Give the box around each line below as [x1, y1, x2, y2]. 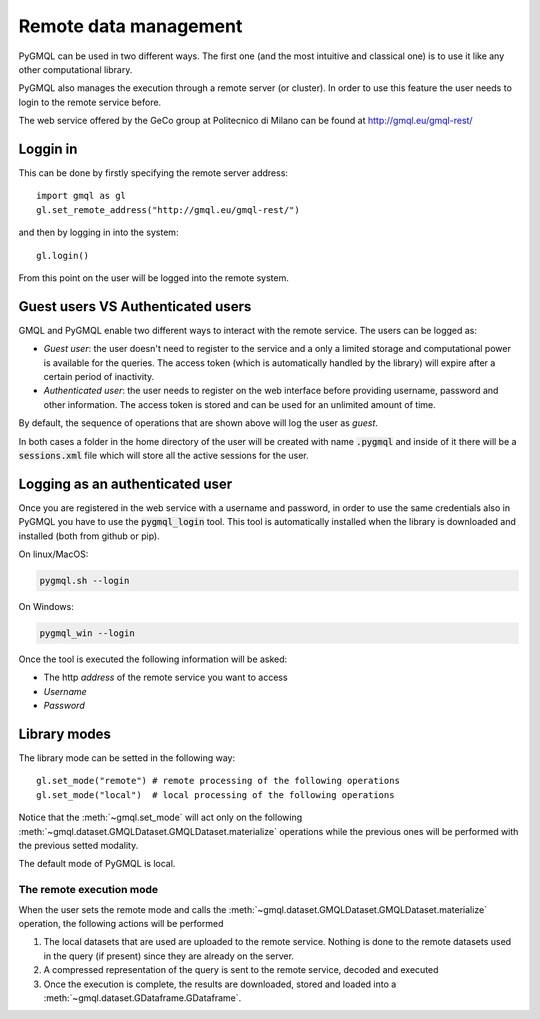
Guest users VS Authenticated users [18, 298, 252, 315]
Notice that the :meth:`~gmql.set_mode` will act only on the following [18, 811, 303, 824]
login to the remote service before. [18, 96, 162, 108]
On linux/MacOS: [18, 548, 89, 560]
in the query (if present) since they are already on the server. [43, 950, 295, 962]
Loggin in [18, 140, 78, 157]
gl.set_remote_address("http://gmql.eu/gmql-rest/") [36, 204, 300, 215]
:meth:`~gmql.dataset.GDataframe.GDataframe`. [43, 991, 242, 1004]
